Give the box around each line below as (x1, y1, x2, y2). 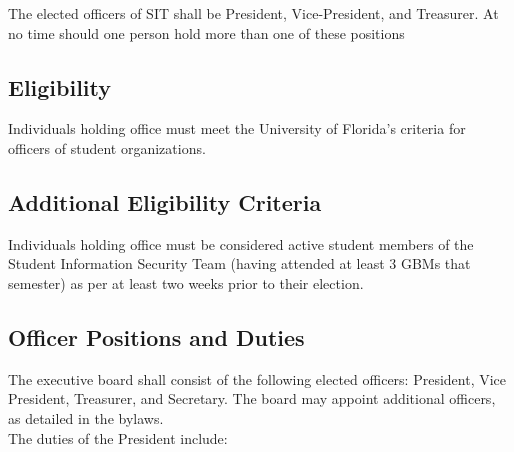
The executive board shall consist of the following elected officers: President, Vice (8, 368, 507, 389)
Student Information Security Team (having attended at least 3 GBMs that (8, 253, 471, 274)
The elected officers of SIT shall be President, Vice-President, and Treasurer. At (8, 3, 499, 23)
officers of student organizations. (8, 137, 206, 158)
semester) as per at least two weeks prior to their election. (8, 272, 364, 293)
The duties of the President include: (8, 427, 228, 448)
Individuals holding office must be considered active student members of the (8, 233, 474, 254)
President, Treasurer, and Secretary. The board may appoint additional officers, (8, 388, 496, 409)
